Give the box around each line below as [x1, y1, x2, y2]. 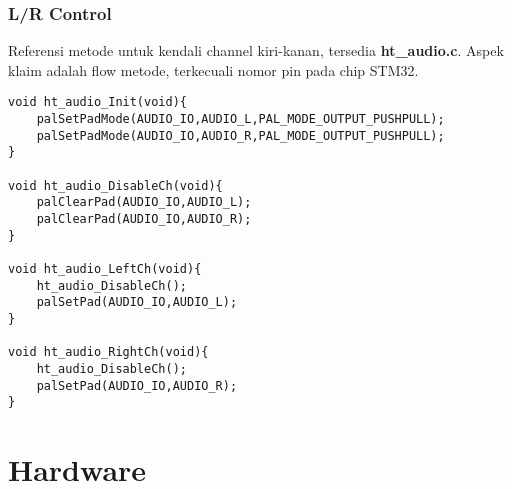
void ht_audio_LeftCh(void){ [8, 261, 202, 276]
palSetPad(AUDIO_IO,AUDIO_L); [36, 295, 238, 310]
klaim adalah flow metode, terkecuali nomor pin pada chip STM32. [8, 59, 419, 80]
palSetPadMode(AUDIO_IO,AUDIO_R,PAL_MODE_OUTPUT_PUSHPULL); [36, 128, 445, 143]
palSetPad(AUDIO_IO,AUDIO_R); [36, 378, 238, 393]
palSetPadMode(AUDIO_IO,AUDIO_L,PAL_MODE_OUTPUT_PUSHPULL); [36, 112, 445, 127]
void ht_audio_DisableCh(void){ [8, 178, 223, 193]
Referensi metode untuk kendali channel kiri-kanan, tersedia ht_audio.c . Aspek [8, 40, 504, 61]
